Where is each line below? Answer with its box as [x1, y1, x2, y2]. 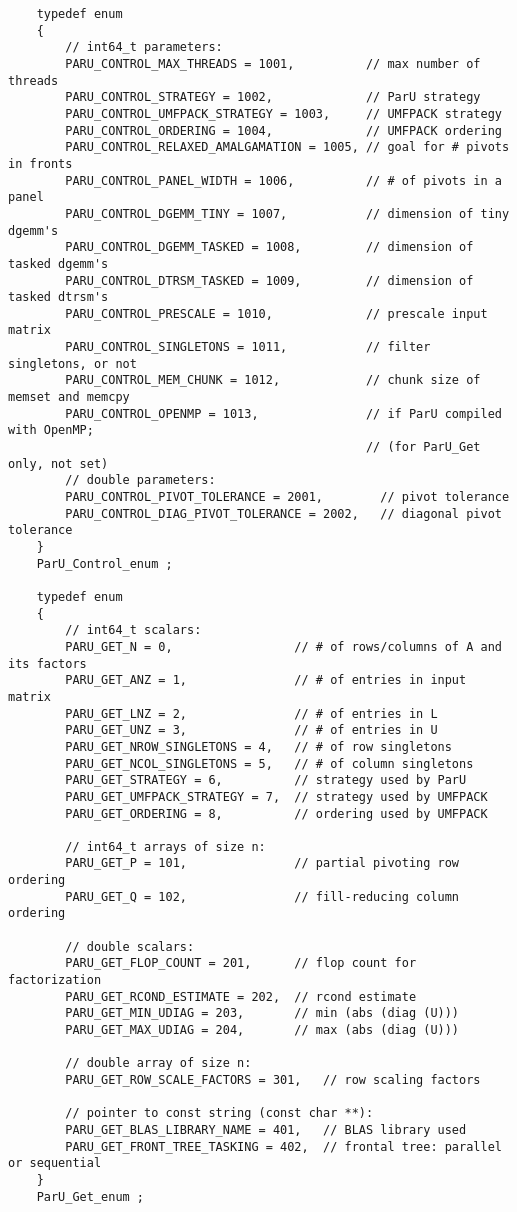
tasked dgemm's [8, 256, 109, 271]
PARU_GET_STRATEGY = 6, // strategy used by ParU [65, 773, 467, 788]
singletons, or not [8, 356, 137, 371]
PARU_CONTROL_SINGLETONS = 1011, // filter [65, 340, 431, 355]
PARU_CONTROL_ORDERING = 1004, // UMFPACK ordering [65, 123, 502, 138]
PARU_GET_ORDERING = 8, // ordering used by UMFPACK [65, 806, 488, 821]
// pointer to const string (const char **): [65, 1106, 374, 1121]
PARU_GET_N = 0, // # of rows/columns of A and [65, 639, 502, 654]
